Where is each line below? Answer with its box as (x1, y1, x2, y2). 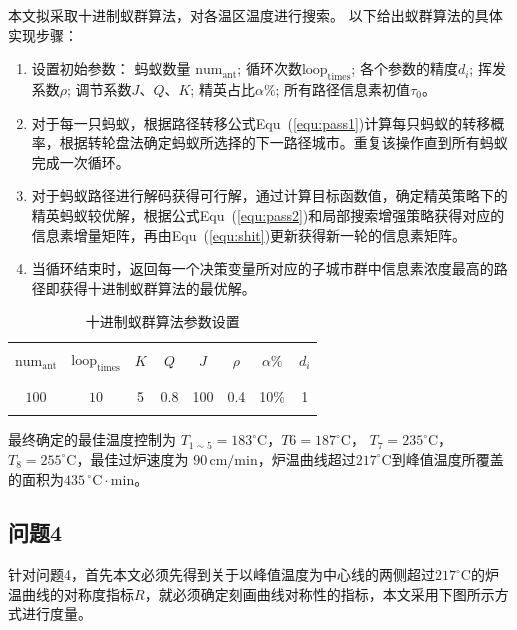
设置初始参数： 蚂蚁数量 (31, 58, 191, 79)
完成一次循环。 (31, 151, 130, 172)
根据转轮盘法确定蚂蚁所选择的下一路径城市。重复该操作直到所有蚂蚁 (59, 132, 508, 153)
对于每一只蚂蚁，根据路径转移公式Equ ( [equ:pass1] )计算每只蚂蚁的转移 (31, 112, 491, 133)
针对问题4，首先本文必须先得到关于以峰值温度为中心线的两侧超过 (8, 564, 435, 585)
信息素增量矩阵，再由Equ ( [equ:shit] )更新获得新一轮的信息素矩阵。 (31, 224, 467, 245)
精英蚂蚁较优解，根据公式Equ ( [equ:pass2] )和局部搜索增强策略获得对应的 (31, 204, 505, 225)
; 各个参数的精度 (351, 58, 458, 79)
